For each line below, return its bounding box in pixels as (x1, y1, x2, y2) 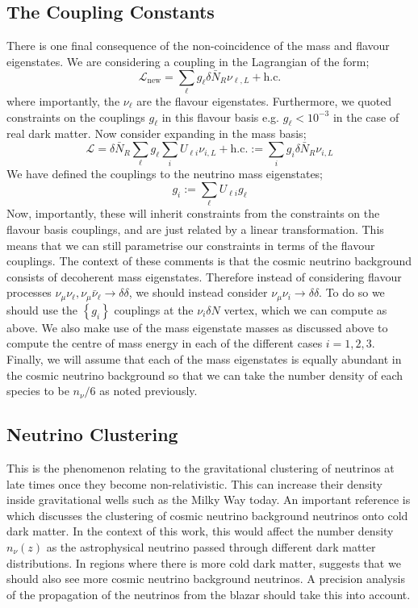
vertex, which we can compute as (224, 301, 387, 318)
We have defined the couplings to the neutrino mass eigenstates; (6, 165, 324, 182)
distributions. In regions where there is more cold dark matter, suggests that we (6, 554, 401, 571)
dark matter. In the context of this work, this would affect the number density (6, 523, 394, 539)
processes (6, 284, 52, 301)
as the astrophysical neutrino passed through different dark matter (46, 538, 376, 555)
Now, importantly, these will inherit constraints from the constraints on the (6, 205, 380, 222)
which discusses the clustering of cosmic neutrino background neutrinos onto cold (6, 506, 408, 523)
